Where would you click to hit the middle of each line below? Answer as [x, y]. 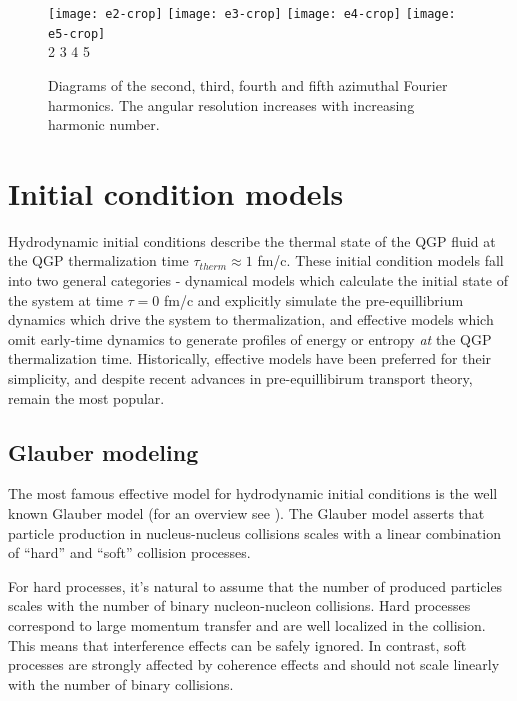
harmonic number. [104, 124]
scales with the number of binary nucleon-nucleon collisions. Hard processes [239, 605]
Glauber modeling [103, 451]
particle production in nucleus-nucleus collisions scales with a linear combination [254, 532]
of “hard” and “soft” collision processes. [129, 552]
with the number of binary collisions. [121, 683]
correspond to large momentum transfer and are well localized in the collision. [247, 624]
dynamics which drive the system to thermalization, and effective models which [251, 319]
